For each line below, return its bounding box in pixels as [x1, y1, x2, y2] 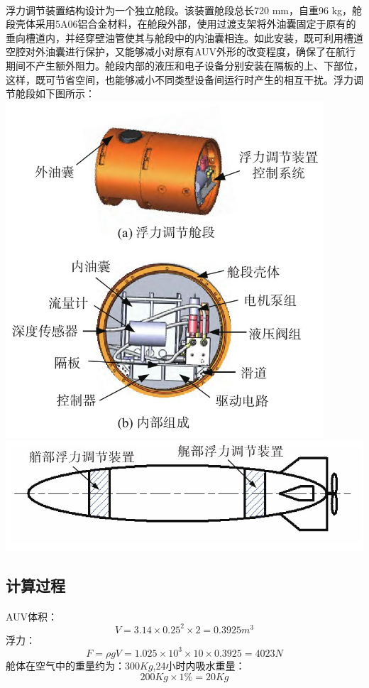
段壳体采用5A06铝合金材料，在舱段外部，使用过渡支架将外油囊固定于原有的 [6, 16, 356, 31]
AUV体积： [6, 608, 58, 623]
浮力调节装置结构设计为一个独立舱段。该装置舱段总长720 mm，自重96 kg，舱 [6, 2, 363, 17]
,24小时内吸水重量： [153, 657, 246, 672]
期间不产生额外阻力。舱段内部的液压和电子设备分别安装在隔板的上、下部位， [6, 58, 363, 72]
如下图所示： [35, 86, 95, 101]
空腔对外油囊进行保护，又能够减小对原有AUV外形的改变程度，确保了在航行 [6, 44, 356, 59]
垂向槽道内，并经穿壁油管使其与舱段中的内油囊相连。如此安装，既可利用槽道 [6, 30, 363, 45]
